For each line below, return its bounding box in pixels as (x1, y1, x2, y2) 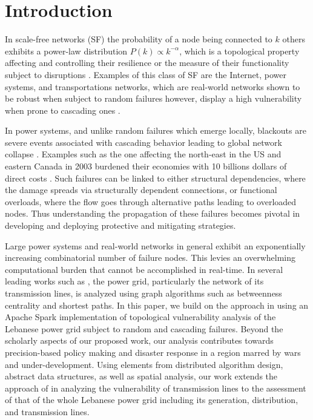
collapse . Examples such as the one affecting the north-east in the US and (5, 148, 282, 160)
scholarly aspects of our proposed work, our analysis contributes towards (5, 334, 274, 347)
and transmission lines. (5, 405, 90, 418)
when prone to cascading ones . (5, 103, 120, 116)
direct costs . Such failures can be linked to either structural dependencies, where (5, 171, 306, 184)
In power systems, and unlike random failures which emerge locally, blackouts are (5, 124, 306, 137)
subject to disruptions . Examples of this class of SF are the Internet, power (5, 68, 287, 80)
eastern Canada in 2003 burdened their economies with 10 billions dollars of (5, 160, 287, 172)
